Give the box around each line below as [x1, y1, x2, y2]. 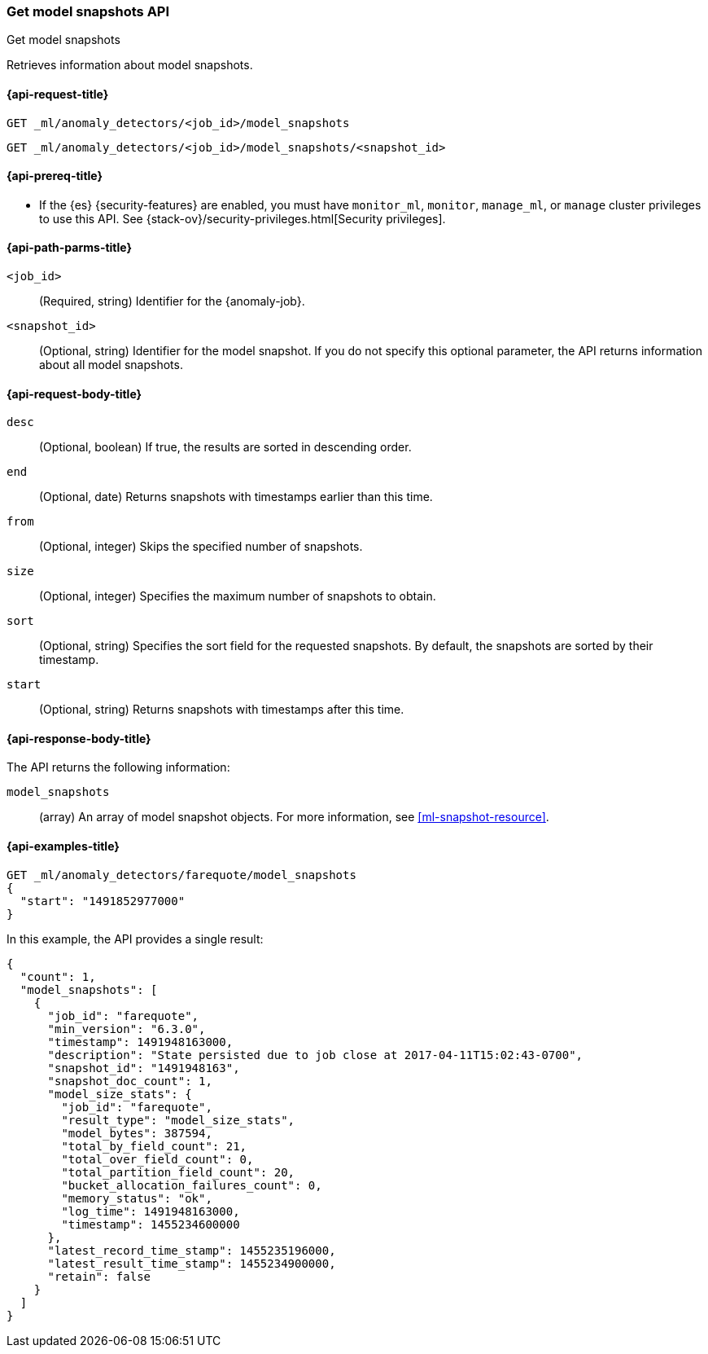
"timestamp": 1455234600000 [61, 1217, 240, 1231]
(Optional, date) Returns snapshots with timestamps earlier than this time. [39, 490, 433, 504]
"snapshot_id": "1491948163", [47, 1061, 240, 1075]
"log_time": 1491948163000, [61, 1204, 240, 1218]
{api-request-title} [7, 86, 109, 101]
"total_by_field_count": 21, [61, 1139, 247, 1153]
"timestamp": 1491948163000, [47, 1035, 234, 1048]
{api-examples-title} [7, 839, 120, 854]
